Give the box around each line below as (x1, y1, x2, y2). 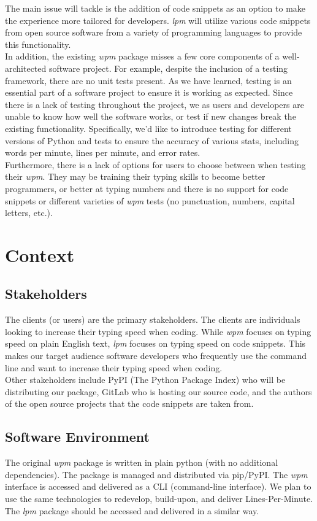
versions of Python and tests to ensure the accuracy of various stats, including (5, 134, 299, 147)
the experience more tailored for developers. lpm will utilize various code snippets (5, 14, 311, 26)
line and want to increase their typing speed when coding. (5, 361, 223, 374)
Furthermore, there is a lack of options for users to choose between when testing (5, 158, 306, 171)
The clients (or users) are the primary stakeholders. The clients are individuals (5, 313, 300, 326)
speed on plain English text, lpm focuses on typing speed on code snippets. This (5, 337, 306, 350)
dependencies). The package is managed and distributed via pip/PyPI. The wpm (5, 468, 308, 480)
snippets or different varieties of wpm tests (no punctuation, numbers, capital (5, 194, 295, 207)
